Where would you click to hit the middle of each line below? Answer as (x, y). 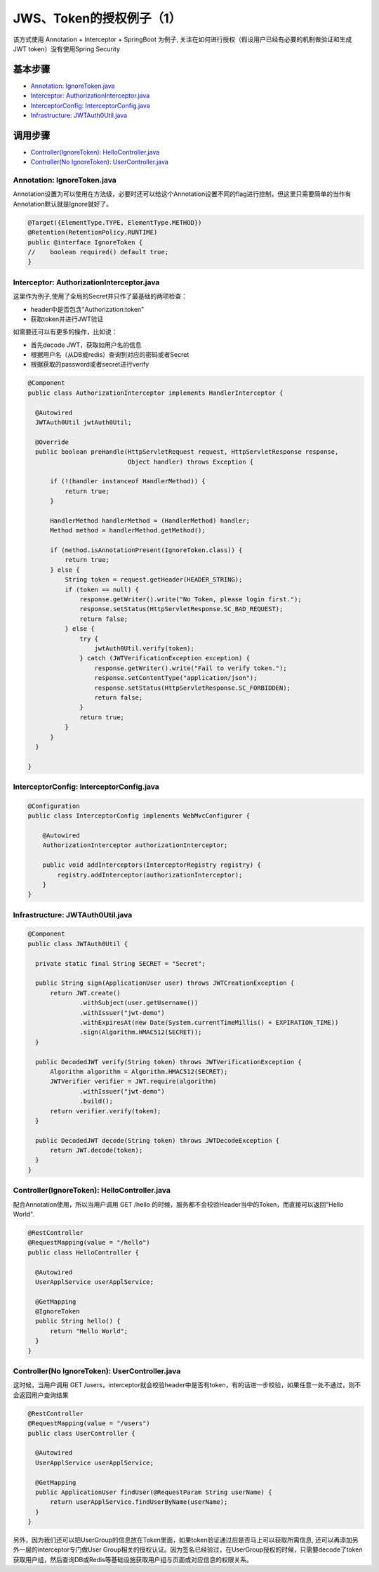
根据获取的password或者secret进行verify (90, 365)
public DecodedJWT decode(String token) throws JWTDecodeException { (158, 1140)
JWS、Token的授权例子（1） (97, 18)
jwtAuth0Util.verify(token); (144, 649)
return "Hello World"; (89, 1331)
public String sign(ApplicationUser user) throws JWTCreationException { (165, 983)
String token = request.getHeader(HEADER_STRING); (153, 580)
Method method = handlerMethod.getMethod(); (128, 531)
